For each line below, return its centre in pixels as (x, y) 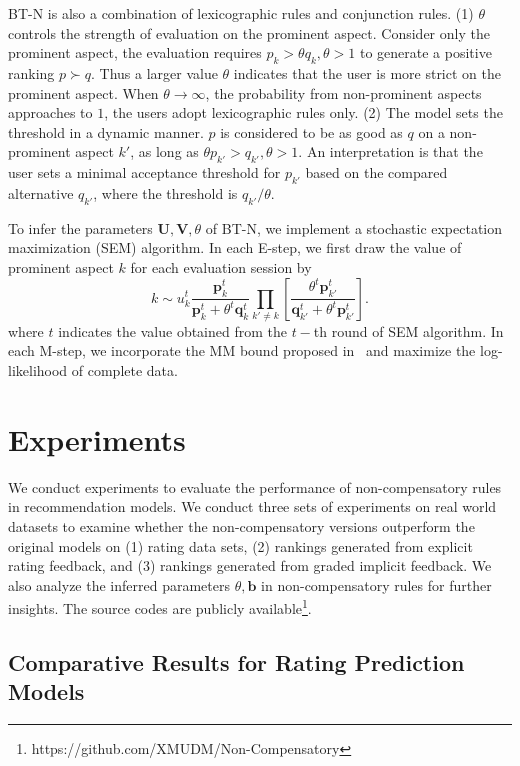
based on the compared (376, 172)
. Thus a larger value (154, 72)
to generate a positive (425, 52)
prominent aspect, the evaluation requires (135, 52)
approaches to (50, 112)
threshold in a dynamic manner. (106, 131)
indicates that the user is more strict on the (367, 72)
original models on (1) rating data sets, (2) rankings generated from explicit (240, 545)
